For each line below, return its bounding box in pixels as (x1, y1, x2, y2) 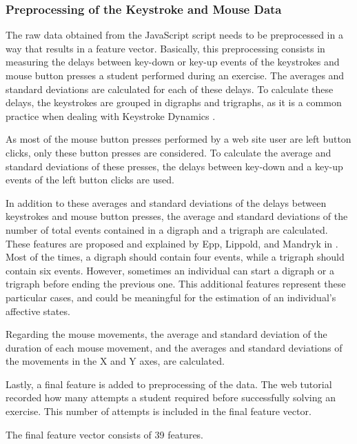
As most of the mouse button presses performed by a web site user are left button (6, 132, 351, 146)
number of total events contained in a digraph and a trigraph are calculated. (6, 222, 328, 236)
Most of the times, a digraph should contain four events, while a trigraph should (6, 250, 345, 264)
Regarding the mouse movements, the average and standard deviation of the (6, 327, 327, 341)
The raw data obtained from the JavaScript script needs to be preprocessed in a (6, 28, 343, 42)
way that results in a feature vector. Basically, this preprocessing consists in (6, 41, 325, 55)
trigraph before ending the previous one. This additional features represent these (6, 276, 346, 291)
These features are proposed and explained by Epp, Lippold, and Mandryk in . (6, 236, 338, 250)
